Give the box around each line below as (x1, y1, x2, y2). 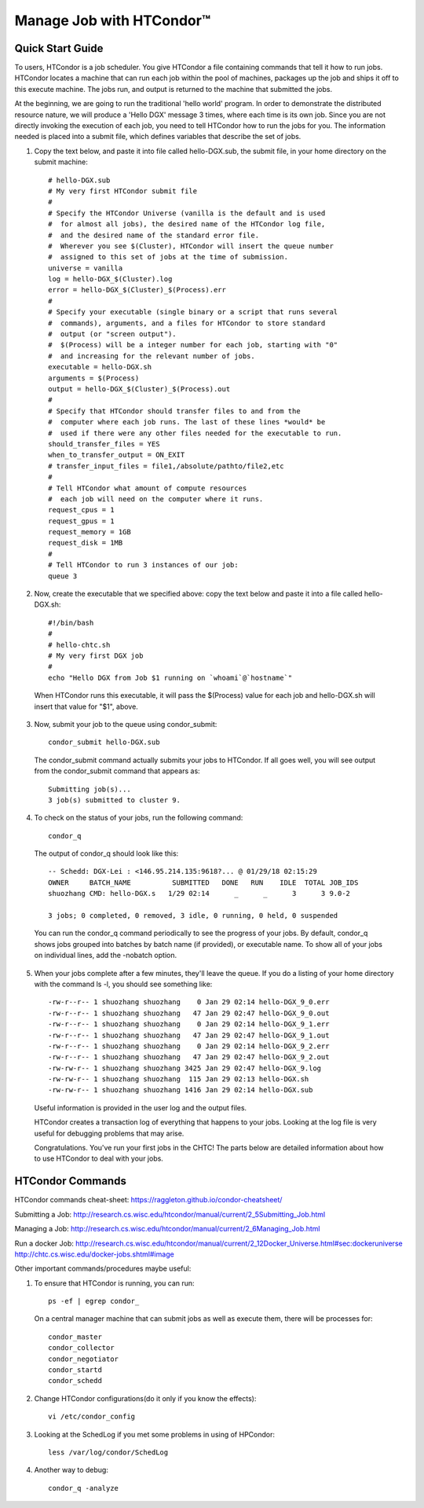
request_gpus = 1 (48, 516, 115, 526)
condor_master (48, 1332, 102, 1341)
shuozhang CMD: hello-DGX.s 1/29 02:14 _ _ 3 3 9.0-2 (48, 889, 351, 898)
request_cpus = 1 (48, 505, 115, 515)
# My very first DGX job (48, 651, 144, 660)
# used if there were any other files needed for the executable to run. (48, 428, 342, 438)
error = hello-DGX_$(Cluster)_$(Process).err (48, 285, 227, 295)
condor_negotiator (48, 1354, 119, 1363)
